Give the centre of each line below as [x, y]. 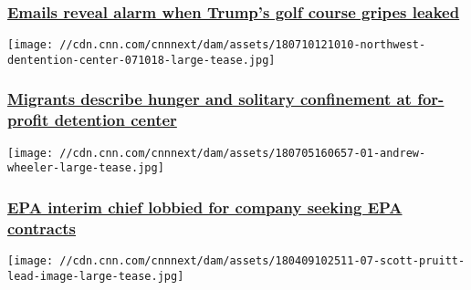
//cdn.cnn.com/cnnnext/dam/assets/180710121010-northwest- [243, 45]
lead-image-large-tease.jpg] [96, 276]
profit [28, 120]
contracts [42, 228]
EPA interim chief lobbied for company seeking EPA [205, 207]
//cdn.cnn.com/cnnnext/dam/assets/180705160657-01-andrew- [243, 153]
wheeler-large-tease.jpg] [86, 168]
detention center [115, 120]
